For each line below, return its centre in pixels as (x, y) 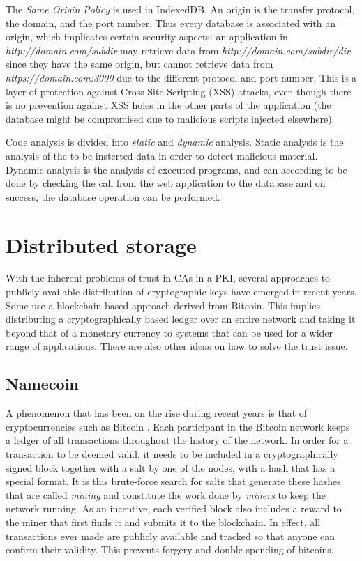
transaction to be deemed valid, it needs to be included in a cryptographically (172, 453)
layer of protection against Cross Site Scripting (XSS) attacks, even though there (179, 91)
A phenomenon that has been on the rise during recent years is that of (157, 413)
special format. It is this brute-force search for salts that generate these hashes (173, 481)
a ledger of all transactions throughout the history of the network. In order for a (177, 440)
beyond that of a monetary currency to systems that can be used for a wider (169, 332)
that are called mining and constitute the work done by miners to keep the (166, 494)
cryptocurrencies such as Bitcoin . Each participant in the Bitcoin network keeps (178, 426)
